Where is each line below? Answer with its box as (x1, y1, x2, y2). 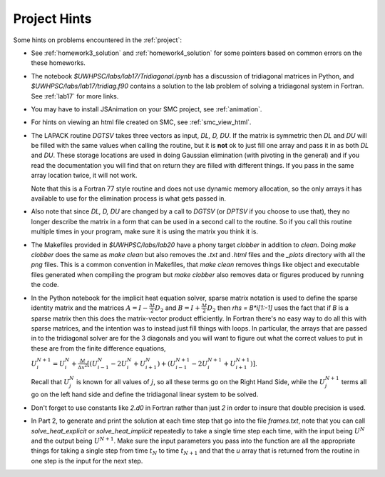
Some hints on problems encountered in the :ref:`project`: (13, 36, 182, 44)
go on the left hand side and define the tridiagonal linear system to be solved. (31, 390, 259, 399)
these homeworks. (31, 59, 86, 67)
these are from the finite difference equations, (31, 343, 167, 353)
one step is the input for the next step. (31, 456, 143, 465)
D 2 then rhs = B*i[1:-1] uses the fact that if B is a (207, 303, 349, 313)
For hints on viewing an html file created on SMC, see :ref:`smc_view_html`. (31, 118, 252, 126)
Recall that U (31, 377, 70, 386)
